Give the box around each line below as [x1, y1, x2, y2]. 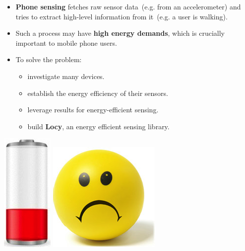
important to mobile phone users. [15, 37, 117, 48]
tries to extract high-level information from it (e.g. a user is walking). [15, 11, 228, 21]
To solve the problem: [15, 54, 82, 65]
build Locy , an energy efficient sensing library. [27, 121, 170, 131]
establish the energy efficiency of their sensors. [27, 87, 168, 98]
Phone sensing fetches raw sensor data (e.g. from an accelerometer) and [15, 1, 241, 11]
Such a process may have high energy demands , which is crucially [15, 28, 225, 38]
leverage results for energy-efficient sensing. [27, 104, 159, 115]
